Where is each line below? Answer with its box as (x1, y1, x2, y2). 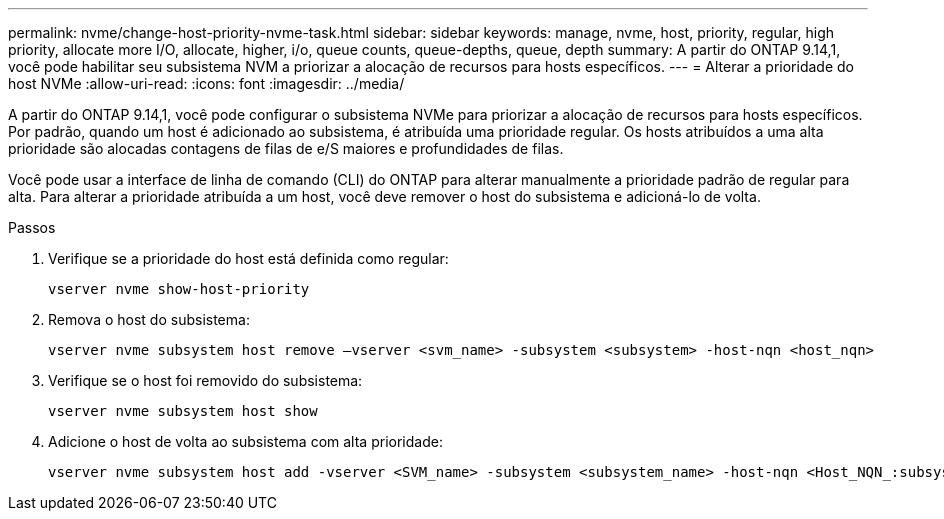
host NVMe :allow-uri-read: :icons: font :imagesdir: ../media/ (8, 75, 405, 92)
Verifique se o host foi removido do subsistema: (48, 372, 363, 389)
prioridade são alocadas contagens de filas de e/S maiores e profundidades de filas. (8, 140, 564, 157)
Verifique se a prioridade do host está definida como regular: (48, 250, 449, 267)
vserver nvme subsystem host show (48, 403, 318, 419)
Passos (8, 219, 56, 236)
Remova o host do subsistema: (48, 311, 250, 328)
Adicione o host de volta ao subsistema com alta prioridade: (48, 433, 443, 450)
